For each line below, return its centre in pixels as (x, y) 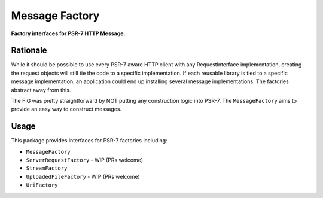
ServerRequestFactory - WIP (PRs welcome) (85, 160)
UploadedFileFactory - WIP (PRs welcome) (83, 176)
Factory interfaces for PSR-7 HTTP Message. (68, 33)
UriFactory (42, 185)
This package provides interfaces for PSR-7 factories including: (89, 141)
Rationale (29, 51)
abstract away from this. (41, 90)
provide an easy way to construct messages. (66, 109)
